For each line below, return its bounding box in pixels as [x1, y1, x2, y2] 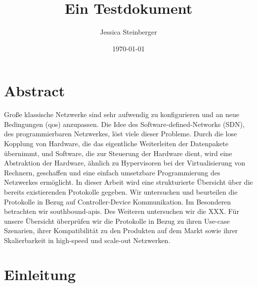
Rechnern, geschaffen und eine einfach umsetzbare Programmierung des [4, 167, 220, 177]
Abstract [4, 81, 65, 101]
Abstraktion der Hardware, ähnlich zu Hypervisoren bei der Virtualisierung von [4, 158, 245, 168]
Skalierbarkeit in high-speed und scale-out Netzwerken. [4, 235, 171, 245]
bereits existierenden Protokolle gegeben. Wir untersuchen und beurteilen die [4, 187, 238, 197]
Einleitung [4, 264, 76, 284]
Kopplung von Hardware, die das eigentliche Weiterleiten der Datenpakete [4, 138, 228, 149]
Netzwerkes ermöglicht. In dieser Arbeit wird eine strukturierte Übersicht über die [4, 177, 253, 187]
